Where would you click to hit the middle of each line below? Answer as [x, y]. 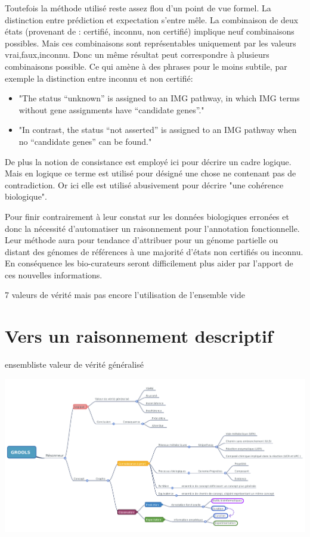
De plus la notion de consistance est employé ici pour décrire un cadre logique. [148, 161]
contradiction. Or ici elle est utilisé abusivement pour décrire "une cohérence [144, 184]
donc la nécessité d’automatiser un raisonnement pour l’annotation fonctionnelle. [152, 228]
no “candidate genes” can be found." [85, 141]
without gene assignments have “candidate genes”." [111, 109]
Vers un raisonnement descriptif [139, 336]
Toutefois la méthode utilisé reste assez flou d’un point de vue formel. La [138, 8]
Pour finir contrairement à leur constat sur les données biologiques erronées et [147, 216]
